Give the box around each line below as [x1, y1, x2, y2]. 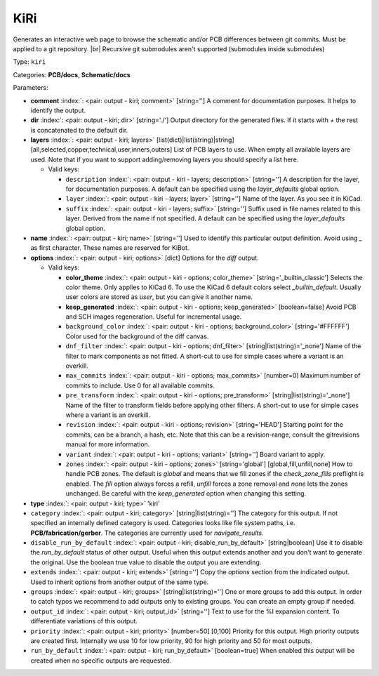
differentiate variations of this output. [30, 617, 138, 625]
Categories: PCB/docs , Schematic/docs [13, 70, 131, 79]
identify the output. [30, 106, 86, 114]
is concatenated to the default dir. [30, 126, 128, 134]
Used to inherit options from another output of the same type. [30, 578, 209, 586]
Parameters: [13, 84, 48, 92]
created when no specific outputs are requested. [30, 656, 172, 665]
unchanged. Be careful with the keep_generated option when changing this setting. [65, 489, 307, 498]
